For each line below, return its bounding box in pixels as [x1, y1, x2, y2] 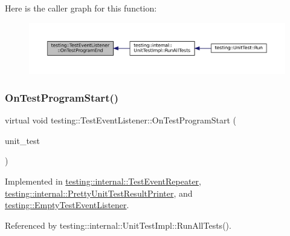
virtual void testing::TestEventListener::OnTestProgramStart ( [5, 114, 237, 126]
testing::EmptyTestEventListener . [5, 198, 129, 211]
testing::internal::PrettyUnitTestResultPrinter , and [5, 186, 193, 199]
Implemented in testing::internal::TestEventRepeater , [5, 175, 201, 188]
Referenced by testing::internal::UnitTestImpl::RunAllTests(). [5, 218, 231, 231]
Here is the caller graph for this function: [5, 2, 157, 14]
